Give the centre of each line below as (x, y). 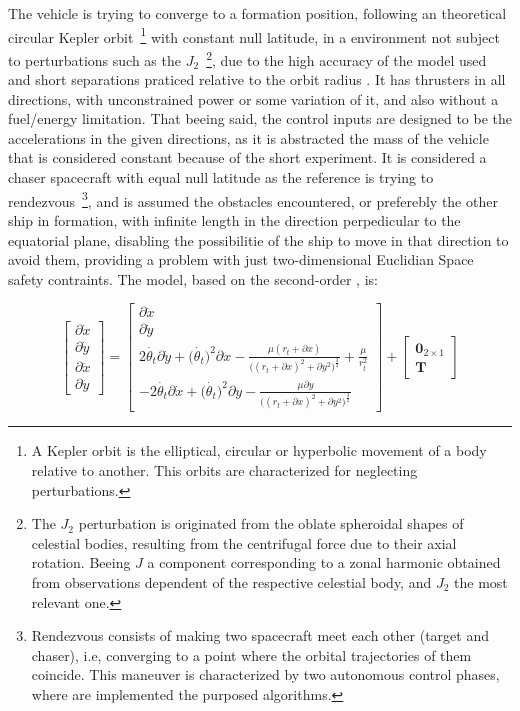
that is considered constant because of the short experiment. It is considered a (247, 157)
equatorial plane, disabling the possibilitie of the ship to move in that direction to (258, 239)
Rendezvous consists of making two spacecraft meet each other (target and (260, 635)
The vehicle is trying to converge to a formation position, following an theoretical (257, 13)
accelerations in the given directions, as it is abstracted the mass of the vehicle (248, 137)
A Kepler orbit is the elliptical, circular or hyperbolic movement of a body (259, 450)
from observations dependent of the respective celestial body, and (231, 581)
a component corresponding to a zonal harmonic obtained (324, 562)
